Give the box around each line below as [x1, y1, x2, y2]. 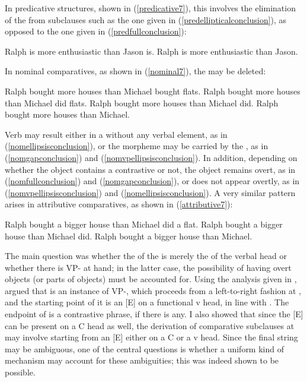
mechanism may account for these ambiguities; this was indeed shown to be [5, 354, 279, 367]
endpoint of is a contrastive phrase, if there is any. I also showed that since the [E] [5, 308, 303, 320]
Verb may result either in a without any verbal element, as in [5, 128, 228, 140]
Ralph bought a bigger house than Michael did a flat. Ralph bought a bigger [5, 217, 283, 230]
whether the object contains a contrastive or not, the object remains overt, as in [5, 163, 296, 175]
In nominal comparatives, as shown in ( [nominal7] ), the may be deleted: [5, 65, 266, 77]
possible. [5, 366, 36, 378]
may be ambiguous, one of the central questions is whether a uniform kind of [5, 342, 284, 355]
